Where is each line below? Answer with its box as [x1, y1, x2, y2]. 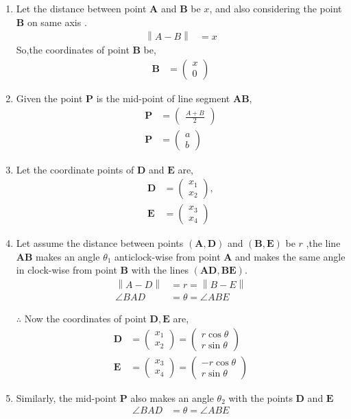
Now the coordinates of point [24, 311, 147, 325]
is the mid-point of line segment [96, 91, 230, 105]
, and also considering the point [209, 1, 342, 15]
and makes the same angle [235, 249, 346, 263]
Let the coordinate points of [16, 162, 134, 176]
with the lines [131, 263, 189, 277]
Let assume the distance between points [16, 236, 184, 250]
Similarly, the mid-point [16, 390, 117, 405]
